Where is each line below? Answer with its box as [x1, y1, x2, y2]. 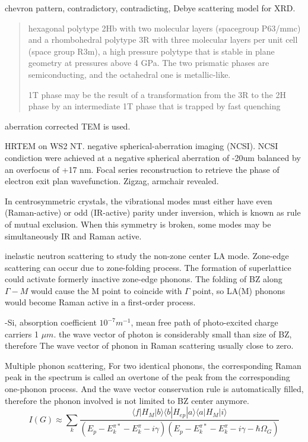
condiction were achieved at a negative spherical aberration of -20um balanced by [5, 151, 301, 163]
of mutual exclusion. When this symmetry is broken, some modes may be [5, 217, 271, 230]
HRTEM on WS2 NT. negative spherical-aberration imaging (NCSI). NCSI [5, 140, 278, 152]
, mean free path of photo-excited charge [131, 316, 278, 329]
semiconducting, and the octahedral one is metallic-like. [28, 68, 231, 80]
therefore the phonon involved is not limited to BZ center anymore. [5, 394, 249, 406]
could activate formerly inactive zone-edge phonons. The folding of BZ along [5, 273, 282, 285]
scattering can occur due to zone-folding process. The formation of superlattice [5, 261, 291, 273]
